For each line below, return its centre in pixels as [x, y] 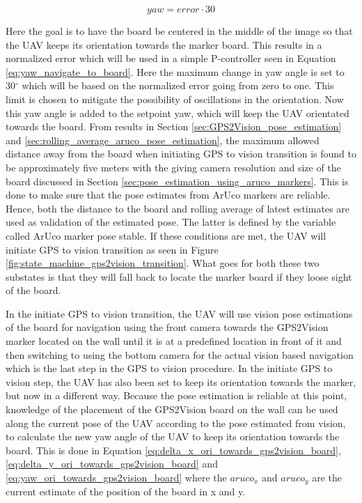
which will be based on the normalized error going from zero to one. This [178, 85]
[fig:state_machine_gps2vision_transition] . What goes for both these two [163, 263]
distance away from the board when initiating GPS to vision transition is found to [181, 154]
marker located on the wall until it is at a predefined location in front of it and [174, 341]
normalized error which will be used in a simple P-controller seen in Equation [171, 58]
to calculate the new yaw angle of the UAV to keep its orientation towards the [173, 436]
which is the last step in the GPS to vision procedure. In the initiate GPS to [169, 368]
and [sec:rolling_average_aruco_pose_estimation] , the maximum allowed [163, 140]
